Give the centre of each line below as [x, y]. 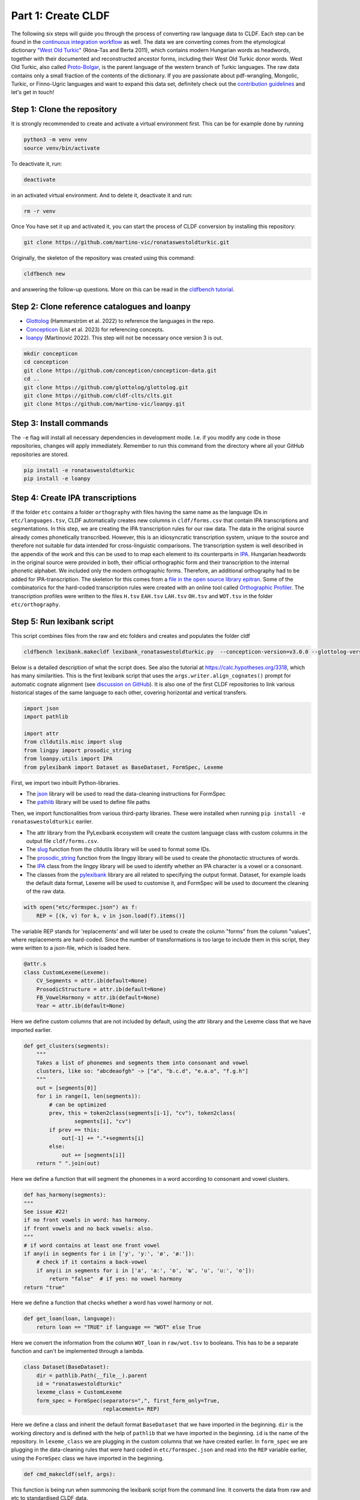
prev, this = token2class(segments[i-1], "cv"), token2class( [142, 1113]
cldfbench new [44, 274]
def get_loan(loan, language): [70, 1319]
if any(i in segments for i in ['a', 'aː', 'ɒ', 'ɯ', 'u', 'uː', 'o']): [145, 1270]
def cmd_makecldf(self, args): [70, 1474]
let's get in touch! [32, 92]
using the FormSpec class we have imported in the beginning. [88, 1458]
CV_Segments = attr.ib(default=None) [92, 981]
